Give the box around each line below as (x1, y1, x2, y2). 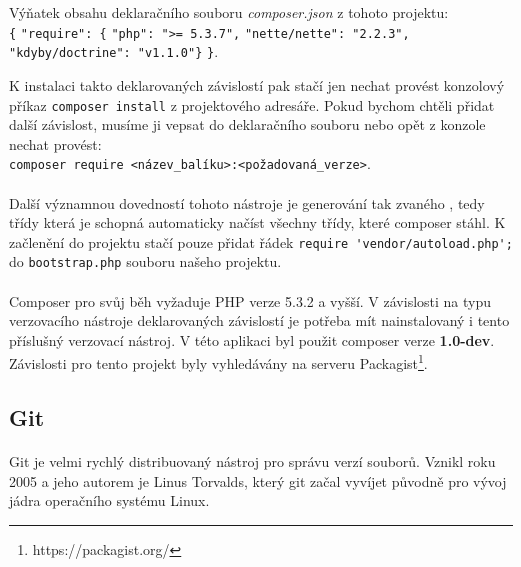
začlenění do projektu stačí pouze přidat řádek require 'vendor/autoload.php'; (9, 231, 513, 252)
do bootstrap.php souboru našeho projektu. (9, 251, 282, 272)
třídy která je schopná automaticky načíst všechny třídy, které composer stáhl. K (9, 212, 506, 233)
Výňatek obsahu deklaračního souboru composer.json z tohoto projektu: (9, 2, 449, 22)
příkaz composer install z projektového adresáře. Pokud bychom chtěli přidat (9, 94, 495, 115)
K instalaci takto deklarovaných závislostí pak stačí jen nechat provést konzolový (9, 74, 505, 95)
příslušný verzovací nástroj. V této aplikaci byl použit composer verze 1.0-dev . (9, 329, 495, 350)
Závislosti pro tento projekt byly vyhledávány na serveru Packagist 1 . (9, 350, 428, 374)
